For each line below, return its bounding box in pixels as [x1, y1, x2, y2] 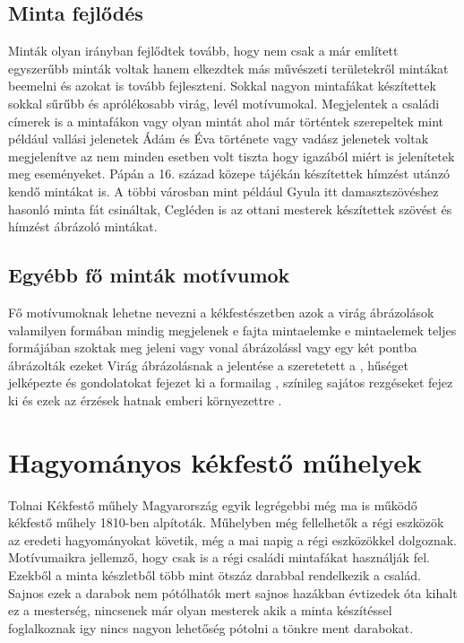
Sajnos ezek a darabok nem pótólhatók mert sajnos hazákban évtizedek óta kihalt [8, 583, 458, 602]
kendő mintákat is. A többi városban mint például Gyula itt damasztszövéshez [8, 181, 439, 200]
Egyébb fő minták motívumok [8, 261, 290, 289]
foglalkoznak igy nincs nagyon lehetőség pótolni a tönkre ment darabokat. [8, 618, 414, 637]
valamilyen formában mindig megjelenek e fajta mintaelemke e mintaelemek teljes [8, 320, 457, 339]
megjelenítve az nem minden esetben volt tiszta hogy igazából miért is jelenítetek [8, 146, 455, 165]
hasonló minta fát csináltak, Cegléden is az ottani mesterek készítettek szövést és [8, 199, 452, 218]
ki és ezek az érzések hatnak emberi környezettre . [8, 390, 282, 409]
